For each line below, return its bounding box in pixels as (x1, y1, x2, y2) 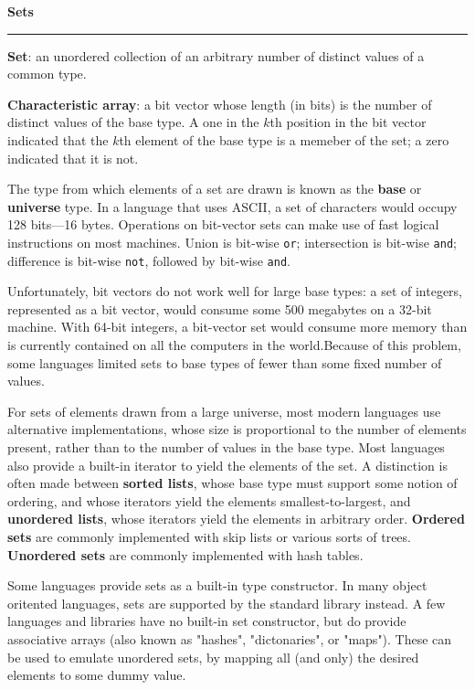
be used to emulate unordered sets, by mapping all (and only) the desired (7, 647, 419, 666)
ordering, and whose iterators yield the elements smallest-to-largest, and (7, 491, 411, 510)
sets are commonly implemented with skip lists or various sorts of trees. (7, 526, 411, 546)
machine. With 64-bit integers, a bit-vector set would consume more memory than (7, 317, 468, 336)
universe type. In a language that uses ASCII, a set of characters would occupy (7, 196, 458, 216)
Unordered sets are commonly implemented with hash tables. (7, 545, 364, 564)
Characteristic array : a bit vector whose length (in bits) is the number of (7, 94, 432, 113)
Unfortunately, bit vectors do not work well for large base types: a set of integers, (7, 281, 462, 301)
